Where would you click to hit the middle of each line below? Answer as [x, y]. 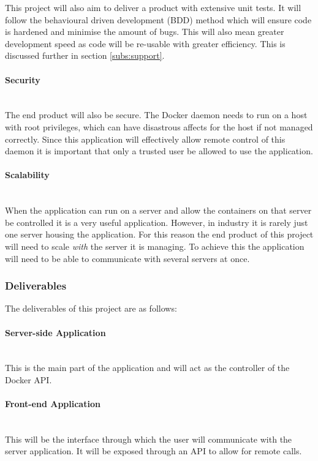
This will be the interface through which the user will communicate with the [149, 439]
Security [23, 79]
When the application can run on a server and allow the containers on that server [158, 210]
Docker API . [28, 379]
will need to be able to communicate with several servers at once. [127, 258]
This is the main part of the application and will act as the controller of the [147, 368]
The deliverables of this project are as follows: [91, 308]
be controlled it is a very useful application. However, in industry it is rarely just [157, 222]
